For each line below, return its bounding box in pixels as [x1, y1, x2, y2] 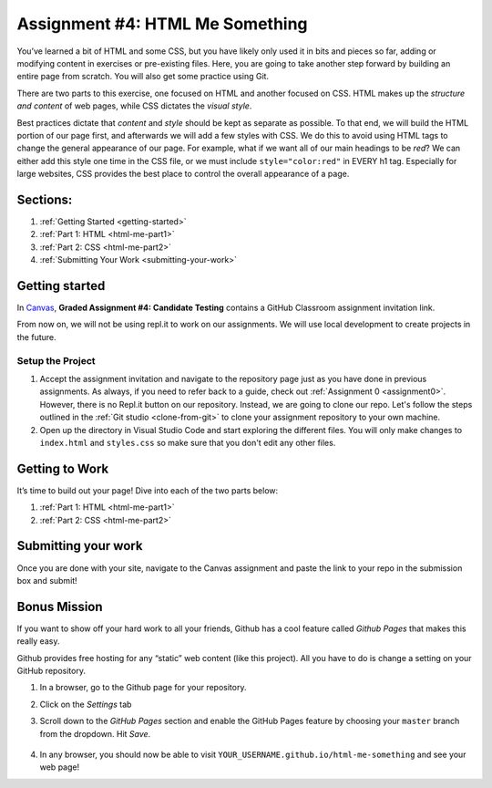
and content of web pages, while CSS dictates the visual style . [16, 100, 252, 111]
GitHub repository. [16, 665, 87, 676]
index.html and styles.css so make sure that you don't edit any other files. [39, 437, 336, 448]
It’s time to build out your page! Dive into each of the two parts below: [16, 484, 279, 496]
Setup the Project [16, 354, 96, 367]
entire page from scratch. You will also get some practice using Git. [16, 71, 269, 82]
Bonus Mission [16, 598, 104, 615]
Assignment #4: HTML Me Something [16, 14, 309, 34]
